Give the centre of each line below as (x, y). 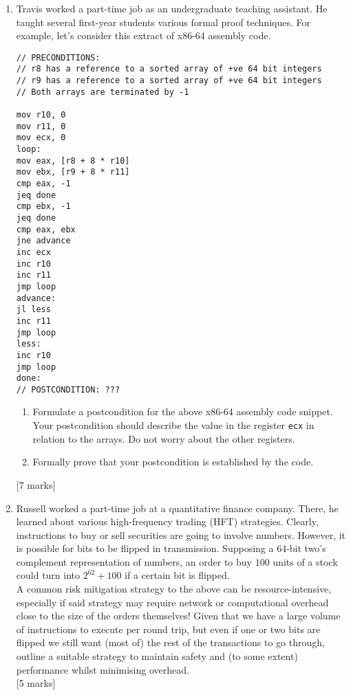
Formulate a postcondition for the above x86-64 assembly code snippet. (183, 411)
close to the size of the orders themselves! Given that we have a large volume (178, 616)
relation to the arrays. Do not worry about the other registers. (164, 438)
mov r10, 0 (41, 115)
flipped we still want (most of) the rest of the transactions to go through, (170, 642)
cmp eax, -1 (43, 184)
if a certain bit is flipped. (177, 575)
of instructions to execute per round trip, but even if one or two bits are (168, 629)
